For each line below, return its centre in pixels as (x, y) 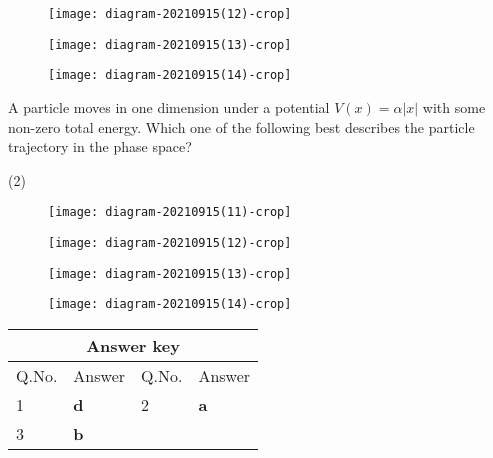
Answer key (133, 345)
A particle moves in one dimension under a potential (169, 106)
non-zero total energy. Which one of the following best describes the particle (241, 126)
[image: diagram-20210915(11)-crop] (170, 212)
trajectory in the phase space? (100, 146)
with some (454, 106)
